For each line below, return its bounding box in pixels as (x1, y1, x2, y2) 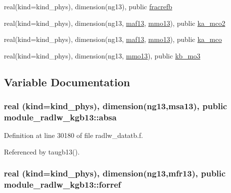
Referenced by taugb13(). (4, 146, 80, 156)
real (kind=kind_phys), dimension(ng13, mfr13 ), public (4, 167, 226, 179)
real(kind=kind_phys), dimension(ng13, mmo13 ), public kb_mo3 (4, 50, 201, 60)
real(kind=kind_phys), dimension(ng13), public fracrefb (4, 1, 172, 11)
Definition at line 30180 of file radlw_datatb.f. (4, 130, 143, 140)
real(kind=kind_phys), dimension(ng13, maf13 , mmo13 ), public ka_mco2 (4, 18, 226, 28)
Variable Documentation (4, 74, 130, 89)
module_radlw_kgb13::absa (4, 111, 117, 123)
